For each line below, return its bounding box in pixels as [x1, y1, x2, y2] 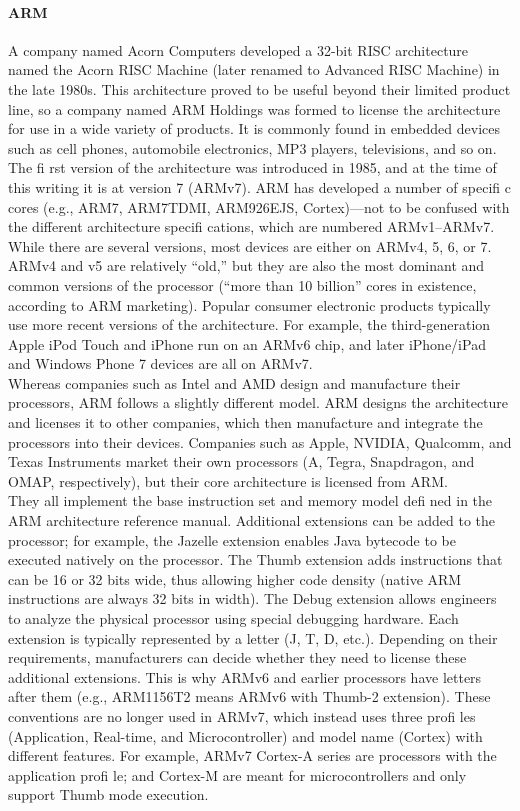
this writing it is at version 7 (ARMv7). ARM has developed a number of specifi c [8, 176, 511, 197]
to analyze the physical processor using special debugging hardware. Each [8, 608, 459, 629]
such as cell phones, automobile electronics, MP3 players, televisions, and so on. [8, 137, 497, 158]
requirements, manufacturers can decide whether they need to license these [8, 647, 467, 668]
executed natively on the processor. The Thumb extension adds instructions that [8, 549, 503, 570]
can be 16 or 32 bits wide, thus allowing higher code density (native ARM [8, 568, 462, 589]
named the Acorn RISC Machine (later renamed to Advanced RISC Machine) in [8, 59, 500, 80]
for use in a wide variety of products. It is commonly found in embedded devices [8, 118, 500, 139]
